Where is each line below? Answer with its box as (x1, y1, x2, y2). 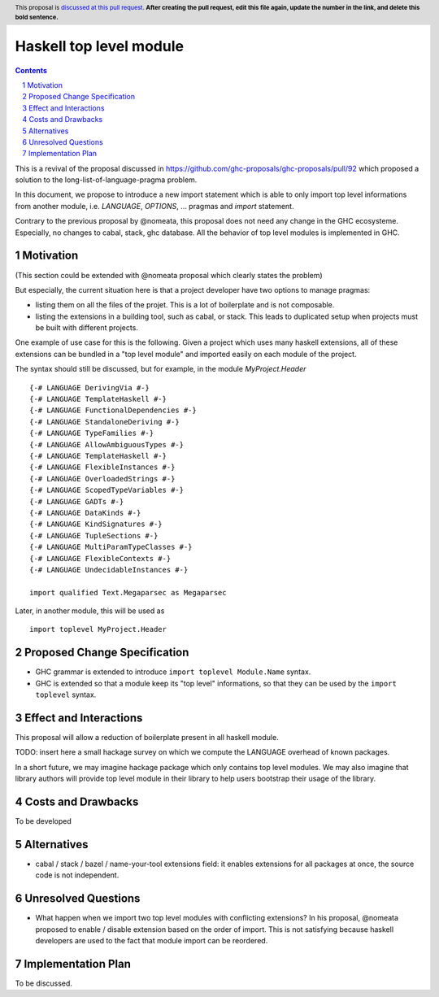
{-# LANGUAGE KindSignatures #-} (29, 520, 163, 529)
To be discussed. (15, 978, 73, 988)
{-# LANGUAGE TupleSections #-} (29, 531, 159, 540)
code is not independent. (35, 870, 120, 880)
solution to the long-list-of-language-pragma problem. (15, 175, 198, 185)
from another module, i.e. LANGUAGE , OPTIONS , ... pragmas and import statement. (15, 201, 294, 211)
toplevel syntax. (35, 690, 97, 699)
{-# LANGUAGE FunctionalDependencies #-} (29, 406, 197, 415)
